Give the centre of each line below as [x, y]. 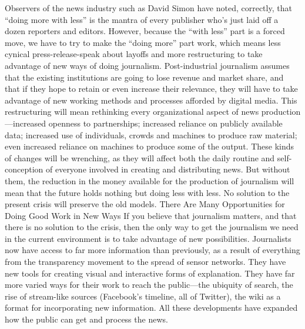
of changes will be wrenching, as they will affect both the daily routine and [140, 157]
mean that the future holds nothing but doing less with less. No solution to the [147, 192]
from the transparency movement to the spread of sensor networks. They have [145, 262]
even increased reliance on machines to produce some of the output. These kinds [150, 146]
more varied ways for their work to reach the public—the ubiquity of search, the [149, 285]
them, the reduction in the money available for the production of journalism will [150, 180]
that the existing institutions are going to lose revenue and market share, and [144, 77]
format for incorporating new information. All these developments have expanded [151, 308]
